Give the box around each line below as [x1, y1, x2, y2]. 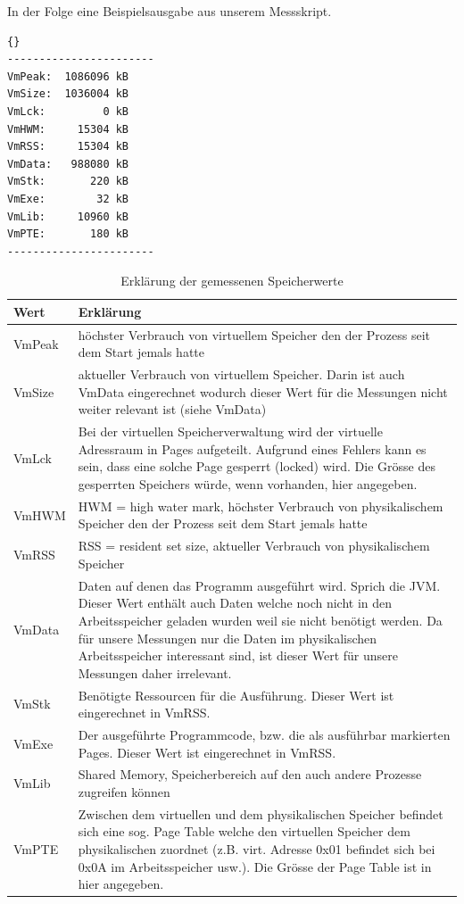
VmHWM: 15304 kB [7, 122, 129, 136]
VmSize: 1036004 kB [7, 87, 129, 101]
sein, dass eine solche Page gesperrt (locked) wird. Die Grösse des [78, 457, 435, 476]
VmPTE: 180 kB [7, 228, 129, 241]
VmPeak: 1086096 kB [7, 70, 129, 83]
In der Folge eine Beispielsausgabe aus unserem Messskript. [7, 2, 332, 20]
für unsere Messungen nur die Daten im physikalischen [78, 628, 377, 647]
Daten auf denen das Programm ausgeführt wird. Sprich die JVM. [78, 576, 441, 594]
